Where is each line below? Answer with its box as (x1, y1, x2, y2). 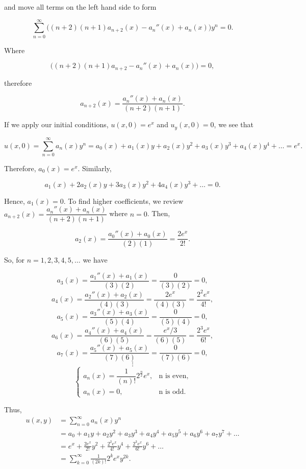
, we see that (214, 119, 254, 130)
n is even (159, 372, 187, 380)
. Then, (147, 208, 170, 219)
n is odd (159, 388, 184, 395)
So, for (4, 254, 25, 265)
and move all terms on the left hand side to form (4, 2, 157, 12)
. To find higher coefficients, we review (63, 195, 184, 206)
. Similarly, (78, 163, 112, 173)
